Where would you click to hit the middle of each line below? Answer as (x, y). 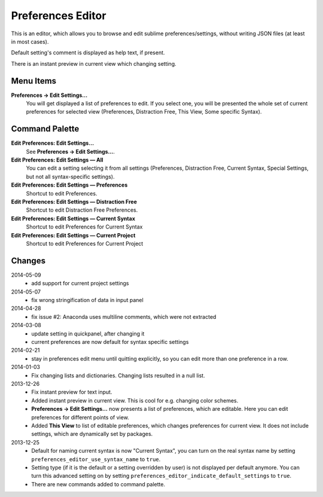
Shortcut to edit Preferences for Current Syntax (84, 227)
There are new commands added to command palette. (98, 484)
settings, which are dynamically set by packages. (92, 434)
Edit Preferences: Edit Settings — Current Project (73, 235)
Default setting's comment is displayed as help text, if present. (88, 53)
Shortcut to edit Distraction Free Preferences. (82, 210)
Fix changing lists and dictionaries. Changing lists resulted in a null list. (118, 375)
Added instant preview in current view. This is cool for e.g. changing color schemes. (135, 400)
